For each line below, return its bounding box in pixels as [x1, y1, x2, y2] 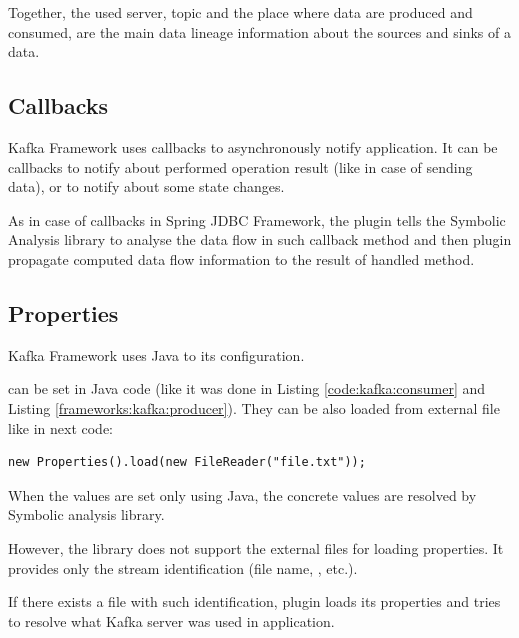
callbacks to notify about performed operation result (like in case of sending [8, 156, 473, 177]
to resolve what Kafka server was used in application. [8, 610, 335, 631]
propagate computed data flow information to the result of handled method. [8, 248, 475, 269]
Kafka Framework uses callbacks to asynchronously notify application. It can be [8, 136, 498, 157]
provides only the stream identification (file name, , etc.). [8, 557, 358, 578]
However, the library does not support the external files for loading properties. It [8, 537, 504, 558]
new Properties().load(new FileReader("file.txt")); [8, 455, 366, 470]
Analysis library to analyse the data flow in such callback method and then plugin [8, 229, 512, 250]
